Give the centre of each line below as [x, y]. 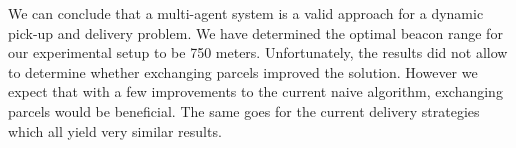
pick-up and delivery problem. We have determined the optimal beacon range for [255, 32]
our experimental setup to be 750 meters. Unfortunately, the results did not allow [258, 52]
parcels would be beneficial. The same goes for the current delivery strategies [244, 110]
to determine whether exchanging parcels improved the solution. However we [243, 71]
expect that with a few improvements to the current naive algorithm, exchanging [255, 91]
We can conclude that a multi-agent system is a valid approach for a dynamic [246, 13]
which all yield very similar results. [115, 130]
